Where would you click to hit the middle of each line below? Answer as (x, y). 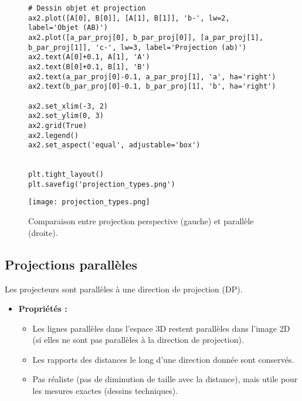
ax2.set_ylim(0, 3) (66, 116)
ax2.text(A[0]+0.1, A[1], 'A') (89, 57)
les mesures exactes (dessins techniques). (105, 391)
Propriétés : (43, 309)
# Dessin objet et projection (87, 8)
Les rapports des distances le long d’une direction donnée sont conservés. (163, 359)
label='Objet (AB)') (68, 28)
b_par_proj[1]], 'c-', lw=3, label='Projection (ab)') (138, 47)
